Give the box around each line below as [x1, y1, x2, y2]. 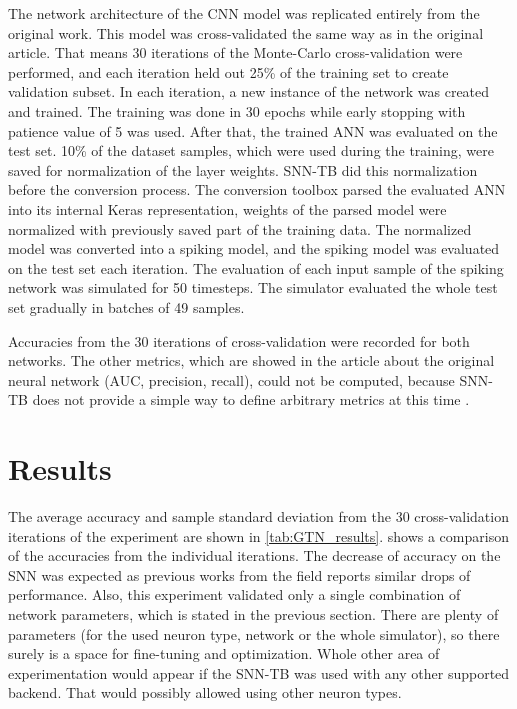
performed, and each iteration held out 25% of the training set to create [8, 61, 449, 82]
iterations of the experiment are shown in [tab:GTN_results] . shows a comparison [8, 525, 509, 546]
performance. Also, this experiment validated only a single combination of [8, 584, 461, 605]
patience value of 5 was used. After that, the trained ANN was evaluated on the [8, 120, 498, 141]
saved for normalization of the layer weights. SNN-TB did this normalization [8, 159, 478, 180]
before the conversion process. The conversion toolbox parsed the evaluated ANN [8, 179, 506, 200]
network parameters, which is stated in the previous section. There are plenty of [8, 603, 499, 624]
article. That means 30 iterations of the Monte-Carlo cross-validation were [8, 42, 463, 63]
